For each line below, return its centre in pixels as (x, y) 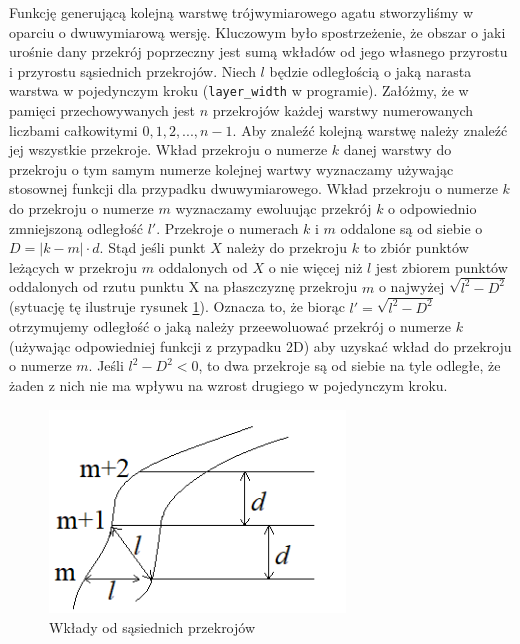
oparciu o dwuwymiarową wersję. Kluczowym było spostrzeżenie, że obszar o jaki (257, 31)
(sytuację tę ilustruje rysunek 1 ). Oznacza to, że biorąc (177, 306)
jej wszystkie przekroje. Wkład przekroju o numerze (168, 149)
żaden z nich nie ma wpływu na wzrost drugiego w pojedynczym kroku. (228, 384)
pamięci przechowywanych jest (102, 110)
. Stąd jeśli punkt (152, 247)
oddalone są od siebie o (411, 227)
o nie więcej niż (315, 266)
